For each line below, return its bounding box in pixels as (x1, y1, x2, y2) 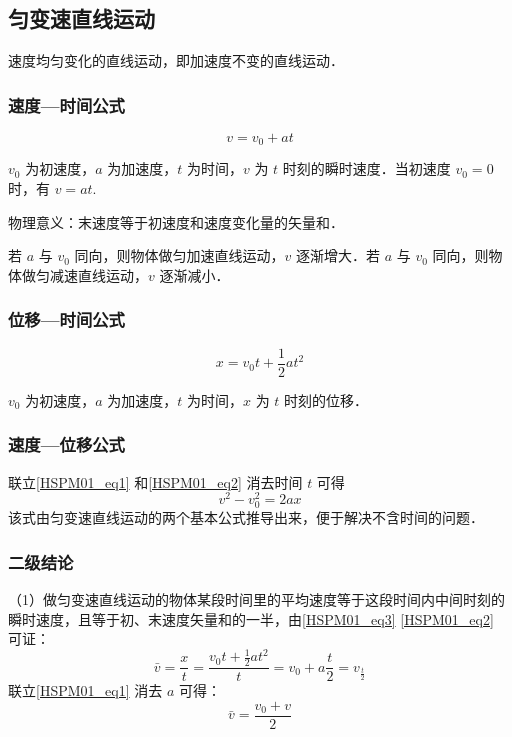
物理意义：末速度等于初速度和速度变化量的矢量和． (8, 211, 344, 232)
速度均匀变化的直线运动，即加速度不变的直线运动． (8, 50, 344, 71)
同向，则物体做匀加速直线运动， (74, 245, 285, 266)
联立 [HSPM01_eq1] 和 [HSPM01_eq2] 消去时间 (8, 471, 303, 492)
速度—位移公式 (8, 432, 125, 457)
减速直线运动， (49, 264, 148, 285)
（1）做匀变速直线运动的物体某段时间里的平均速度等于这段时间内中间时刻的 (8, 589, 505, 610)
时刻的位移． (284, 389, 369, 410)
